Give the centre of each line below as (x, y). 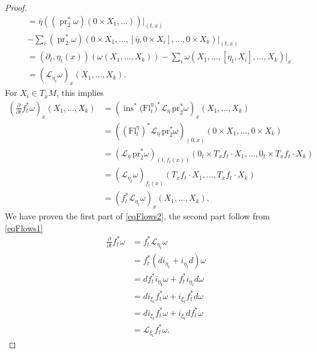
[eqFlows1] (24, 227)
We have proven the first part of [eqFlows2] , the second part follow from (138, 216)
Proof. (16, 7)
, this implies (80, 93)
